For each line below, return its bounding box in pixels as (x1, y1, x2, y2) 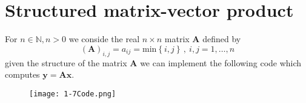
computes (5, 68, 40, 81)
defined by (202, 33, 241, 45)
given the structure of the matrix (5, 56, 127, 69)
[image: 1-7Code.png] (29, 89, 116, 98)
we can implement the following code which (140, 56, 302, 69)
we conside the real (68, 33, 140, 45)
